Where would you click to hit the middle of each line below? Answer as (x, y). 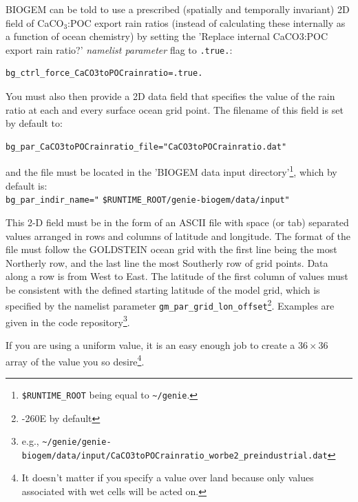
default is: (27, 185)
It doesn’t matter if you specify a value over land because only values (168, 478)
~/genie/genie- (77, 442)
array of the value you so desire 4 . (75, 360)
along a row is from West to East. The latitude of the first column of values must (177, 276)
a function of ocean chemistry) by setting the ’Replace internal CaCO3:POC (167, 36)
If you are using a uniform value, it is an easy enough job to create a (150, 345)
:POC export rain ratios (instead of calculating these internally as (207, 22)
